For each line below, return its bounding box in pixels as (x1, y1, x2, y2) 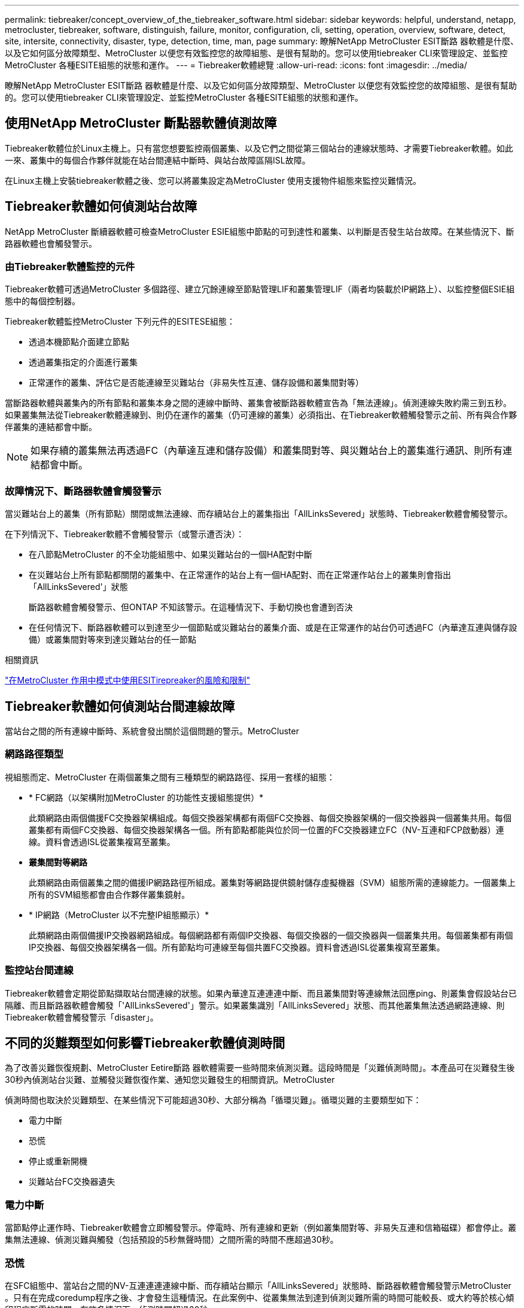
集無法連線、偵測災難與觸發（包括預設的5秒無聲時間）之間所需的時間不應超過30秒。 (5, 1234, 339, 1245)
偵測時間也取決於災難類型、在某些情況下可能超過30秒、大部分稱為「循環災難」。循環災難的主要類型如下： (5, 1095, 422, 1106)
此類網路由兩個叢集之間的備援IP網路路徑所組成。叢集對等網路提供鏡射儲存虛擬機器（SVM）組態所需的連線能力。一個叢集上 (29, 877, 516, 888)
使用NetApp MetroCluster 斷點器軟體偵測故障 (5, 116, 277, 131)
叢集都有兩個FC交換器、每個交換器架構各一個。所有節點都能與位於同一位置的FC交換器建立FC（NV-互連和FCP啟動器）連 (29, 824, 504, 835)
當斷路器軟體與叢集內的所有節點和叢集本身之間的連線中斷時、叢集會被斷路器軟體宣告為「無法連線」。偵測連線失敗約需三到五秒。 (5, 398, 511, 408)
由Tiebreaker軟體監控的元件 (5, 261, 135, 273)
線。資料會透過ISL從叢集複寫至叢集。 (29, 836, 175, 847)
